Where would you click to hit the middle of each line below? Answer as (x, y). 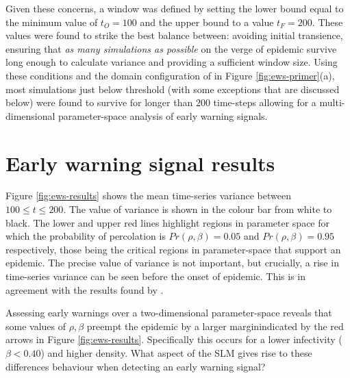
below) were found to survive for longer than (99, 102)
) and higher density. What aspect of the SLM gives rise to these (176, 353)
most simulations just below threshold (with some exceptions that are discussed (173, 89)
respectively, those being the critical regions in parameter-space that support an (173, 249)
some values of (36, 326)
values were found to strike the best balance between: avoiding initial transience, (174, 35)
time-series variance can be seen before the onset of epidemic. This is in (156, 276)
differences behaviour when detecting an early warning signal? (136, 366)
